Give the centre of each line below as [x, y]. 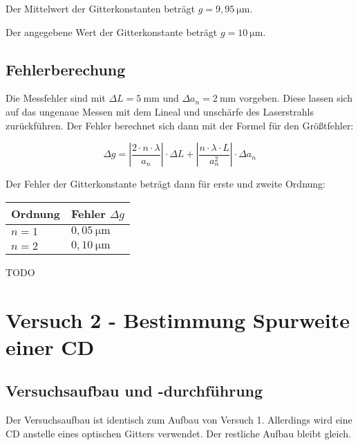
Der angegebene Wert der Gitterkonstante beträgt [112, 31]
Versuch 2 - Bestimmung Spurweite [178, 319]
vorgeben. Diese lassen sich [296, 98]
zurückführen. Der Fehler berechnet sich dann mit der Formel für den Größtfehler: [180, 125]
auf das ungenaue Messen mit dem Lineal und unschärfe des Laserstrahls [160, 111]
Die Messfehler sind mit [56, 98]
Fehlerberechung [66, 69]
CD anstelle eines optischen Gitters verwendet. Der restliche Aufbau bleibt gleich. [178, 433]
